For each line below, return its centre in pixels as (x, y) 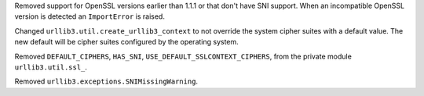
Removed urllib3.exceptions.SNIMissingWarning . (106, 81)
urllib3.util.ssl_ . (51, 67)
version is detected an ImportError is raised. (90, 16)
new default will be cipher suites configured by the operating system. (126, 42)
